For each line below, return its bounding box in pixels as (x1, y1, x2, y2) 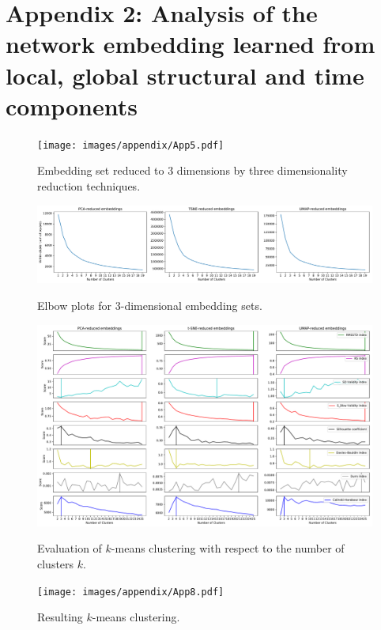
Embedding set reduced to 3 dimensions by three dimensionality (37, 162, 348, 179)
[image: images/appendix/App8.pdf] (37, 586, 224, 598)
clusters (37, 555, 74, 572)
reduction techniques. (37, 177, 141, 194)
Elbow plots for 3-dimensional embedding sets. (37, 297, 262, 314)
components (6, 89, 138, 122)
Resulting (37, 609, 83, 625)
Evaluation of (37, 540, 102, 556)
